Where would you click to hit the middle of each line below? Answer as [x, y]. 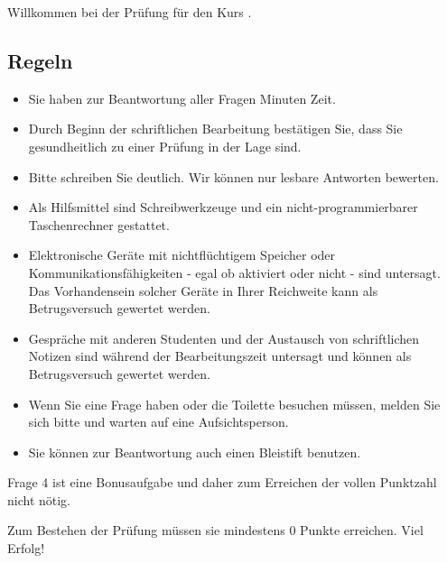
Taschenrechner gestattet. [99, 224]
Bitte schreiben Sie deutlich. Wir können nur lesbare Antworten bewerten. [233, 176]
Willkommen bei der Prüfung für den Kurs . [130, 12]
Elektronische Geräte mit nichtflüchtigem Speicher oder [182, 255]
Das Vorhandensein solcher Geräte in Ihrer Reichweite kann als [203, 290]
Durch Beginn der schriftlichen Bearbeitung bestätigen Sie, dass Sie [215, 129]
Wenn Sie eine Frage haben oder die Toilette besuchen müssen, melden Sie [234, 404]
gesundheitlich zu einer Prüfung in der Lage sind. [165, 146]
